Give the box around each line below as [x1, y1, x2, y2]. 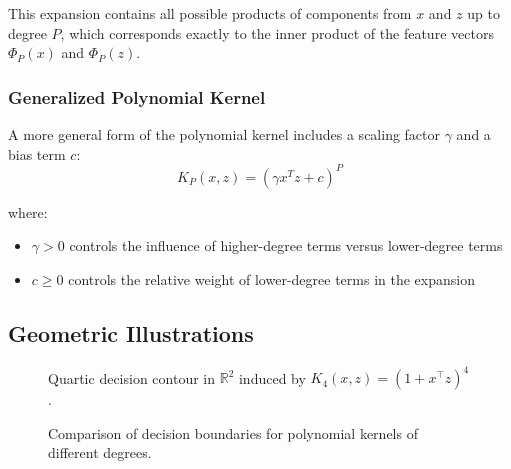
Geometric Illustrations [8, 317, 254, 348]
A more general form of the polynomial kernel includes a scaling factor [8, 124, 441, 144]
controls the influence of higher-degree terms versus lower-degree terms [69, 235, 503, 256]
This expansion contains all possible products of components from [8, 3, 412, 23]
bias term [8, 143, 66, 164]
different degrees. [48, 442, 152, 463]
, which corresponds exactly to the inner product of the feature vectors [60, 22, 494, 43]
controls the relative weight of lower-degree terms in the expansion [68, 268, 475, 289]
